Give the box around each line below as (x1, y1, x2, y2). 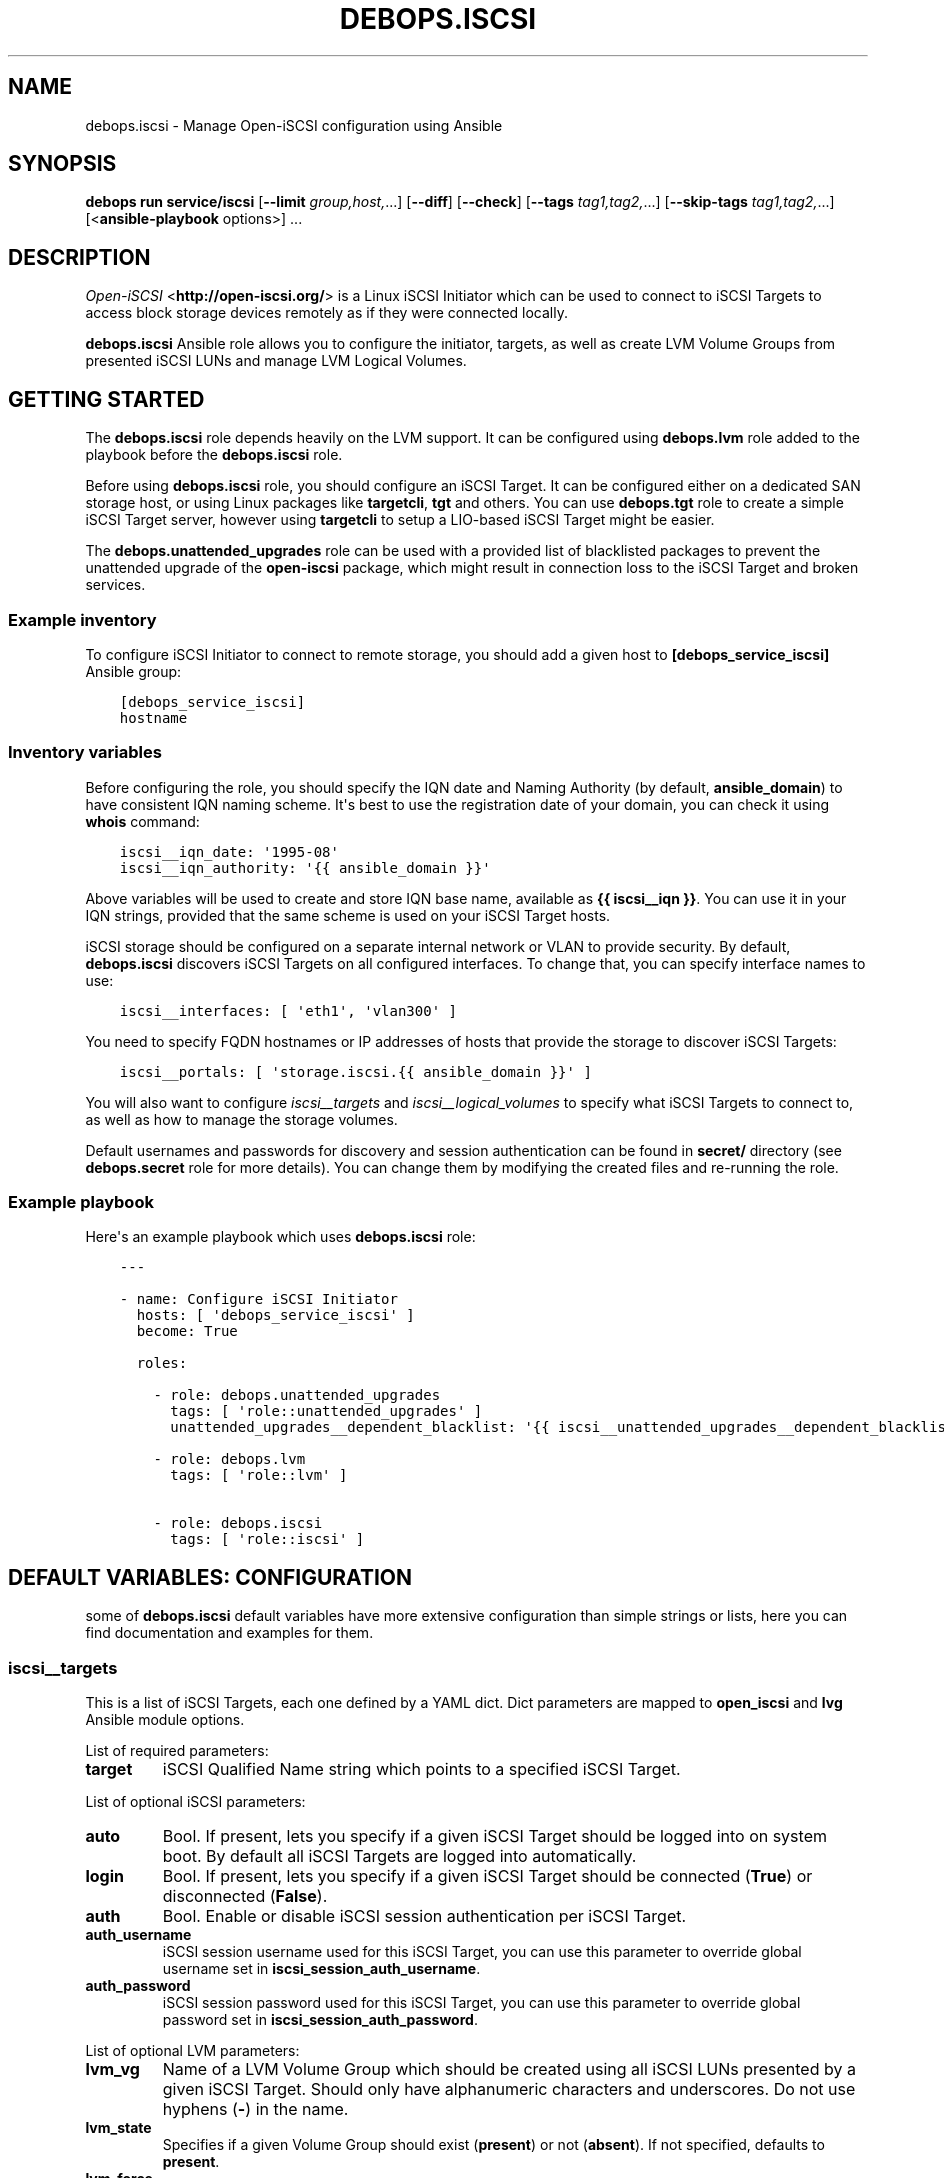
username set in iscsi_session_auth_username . (162, 1959, 481, 1977)
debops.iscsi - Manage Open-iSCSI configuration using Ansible (85, 116, 503, 134)
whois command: (85, 812, 200, 830)
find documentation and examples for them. (85, 1624, 374, 1642)
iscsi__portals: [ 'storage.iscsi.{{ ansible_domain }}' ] (119, 1063, 592, 1080)
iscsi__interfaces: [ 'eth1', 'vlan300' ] (119, 1002, 457, 1019)
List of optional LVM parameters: (85, 2041, 300, 2059)
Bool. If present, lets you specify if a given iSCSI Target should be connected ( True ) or (162, 1865, 813, 1886)
